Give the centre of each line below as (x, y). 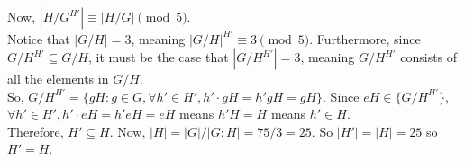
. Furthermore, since (365, 38)
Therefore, (36, 131)
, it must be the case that (158, 57)
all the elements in (58, 79)
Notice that (39, 38)
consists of (429, 57)
